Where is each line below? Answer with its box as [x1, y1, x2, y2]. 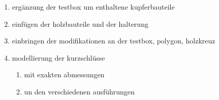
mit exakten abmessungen [24, 69, 105, 80]
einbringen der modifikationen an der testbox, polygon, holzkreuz [12, 35, 215, 46]
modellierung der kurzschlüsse [12, 52, 105, 63]
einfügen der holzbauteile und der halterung [12, 18, 148, 29]
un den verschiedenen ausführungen [24, 86, 135, 96]
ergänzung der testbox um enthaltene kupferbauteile [12, 2, 175, 12]
